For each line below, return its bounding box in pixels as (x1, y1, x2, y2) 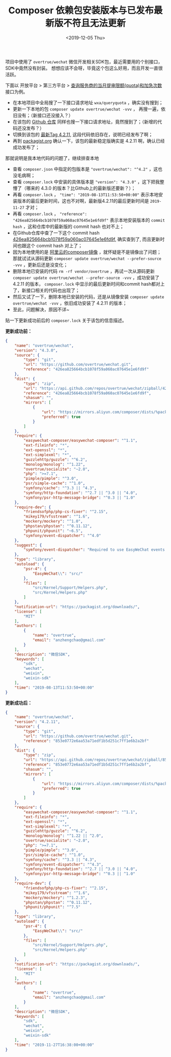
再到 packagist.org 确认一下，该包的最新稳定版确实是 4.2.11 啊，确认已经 (12, 137, 165, 144)
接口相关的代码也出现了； (26, 287, 80, 293)
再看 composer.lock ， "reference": (12, 210, 88, 217)
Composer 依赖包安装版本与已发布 (8, 5, 154, 16)
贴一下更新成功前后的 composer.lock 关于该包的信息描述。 (5, 317, 127, 323)
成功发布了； (12, 144, 40, 150)
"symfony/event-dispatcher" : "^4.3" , (23, 862, 103, 867)
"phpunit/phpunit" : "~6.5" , (23, 528, 83, 533)
